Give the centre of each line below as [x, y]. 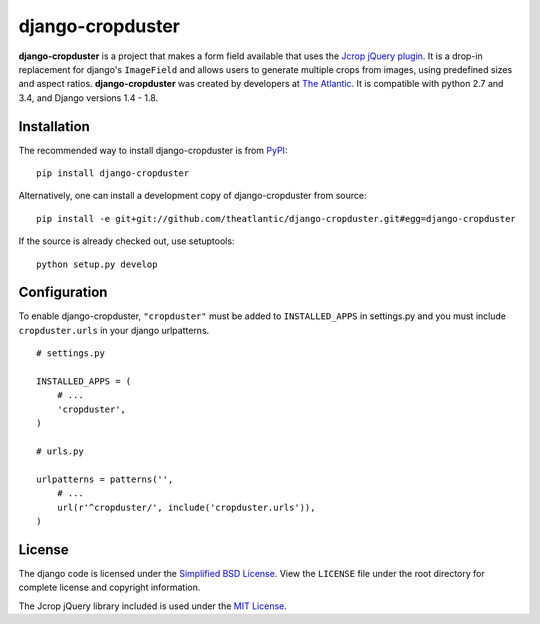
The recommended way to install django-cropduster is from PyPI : [153, 150]
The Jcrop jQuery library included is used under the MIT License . [152, 606]
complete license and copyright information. [109, 587]
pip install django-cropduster [113, 173]
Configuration [63, 292]
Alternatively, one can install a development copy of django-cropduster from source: [192, 196]
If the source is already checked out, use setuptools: [126, 241]
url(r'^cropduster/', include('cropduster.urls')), [186, 507]
